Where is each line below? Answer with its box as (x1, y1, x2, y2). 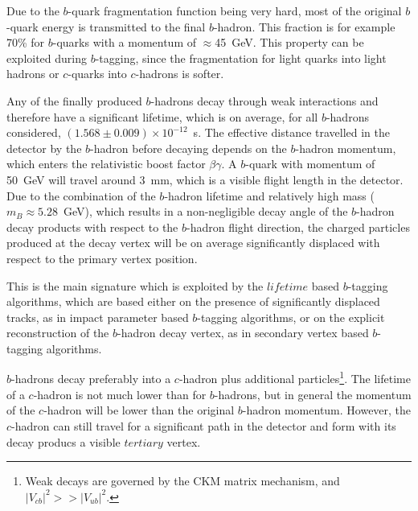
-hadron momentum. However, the (242, 402, 412, 418)
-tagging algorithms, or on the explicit (197, 308, 385, 325)
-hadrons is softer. (135, 65, 224, 82)
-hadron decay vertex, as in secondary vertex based (117, 324, 369, 341)
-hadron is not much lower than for (33, 385, 207, 402)
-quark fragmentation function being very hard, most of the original (68, 2, 402, 19)
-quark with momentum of (245, 155, 375, 172)
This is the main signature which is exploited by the (6, 277, 264, 294)
